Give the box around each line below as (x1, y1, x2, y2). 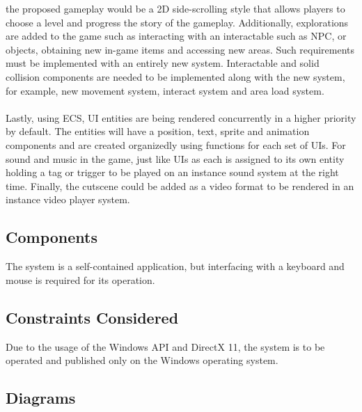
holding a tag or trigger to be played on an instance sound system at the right (6, 165, 339, 180)
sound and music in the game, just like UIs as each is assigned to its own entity (6, 151, 345, 166)
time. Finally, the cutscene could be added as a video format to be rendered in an (6, 178, 354, 193)
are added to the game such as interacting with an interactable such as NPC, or (6, 29, 347, 43)
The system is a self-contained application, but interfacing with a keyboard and (6, 259, 345, 274)
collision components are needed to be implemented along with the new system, (6, 69, 345, 84)
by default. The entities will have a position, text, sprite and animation (6, 124, 310, 138)
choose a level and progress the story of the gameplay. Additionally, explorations (6, 15, 349, 29)
